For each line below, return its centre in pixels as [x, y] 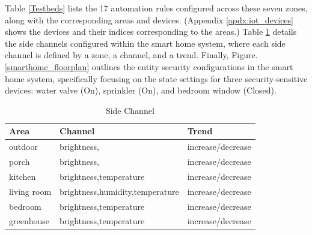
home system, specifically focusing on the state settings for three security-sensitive [156, 78]
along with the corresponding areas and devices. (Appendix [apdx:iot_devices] [149, 19]
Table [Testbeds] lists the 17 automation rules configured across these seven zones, [156, 8]
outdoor [23, 147]
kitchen [23, 176]
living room [30, 191]
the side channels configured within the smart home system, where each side [145, 43]
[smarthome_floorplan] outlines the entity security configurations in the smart [149, 66]
